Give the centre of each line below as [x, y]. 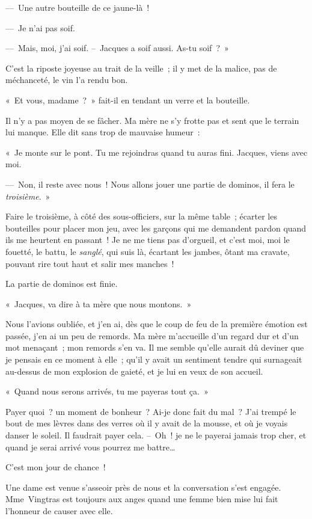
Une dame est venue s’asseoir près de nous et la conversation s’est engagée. [143, 487]
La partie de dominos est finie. [62, 284]
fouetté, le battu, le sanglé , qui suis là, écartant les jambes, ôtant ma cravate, [148, 251]
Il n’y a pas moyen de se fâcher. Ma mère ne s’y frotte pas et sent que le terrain [152, 120]
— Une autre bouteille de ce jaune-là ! [78, 7]
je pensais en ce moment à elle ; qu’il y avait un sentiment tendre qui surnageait [154, 359]
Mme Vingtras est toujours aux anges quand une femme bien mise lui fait [142, 499]
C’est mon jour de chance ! [56, 467]
